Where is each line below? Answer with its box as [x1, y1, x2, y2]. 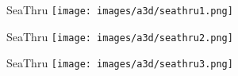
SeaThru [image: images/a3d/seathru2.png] [6, 28, 233, 44]
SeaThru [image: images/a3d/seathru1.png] [6, 2, 233, 17]
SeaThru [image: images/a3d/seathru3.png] [6, 55, 233, 71]
